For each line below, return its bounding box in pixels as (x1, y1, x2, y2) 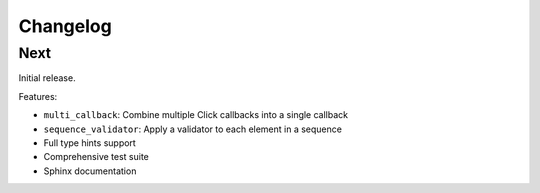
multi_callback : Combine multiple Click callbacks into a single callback (43, 109, 349, 121)
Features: (18, 90, 58, 102)
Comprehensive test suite (43, 151, 150, 163)
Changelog (18, 15, 112, 37)
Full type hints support (43, 136, 137, 149)
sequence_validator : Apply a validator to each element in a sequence (43, 123, 342, 135)
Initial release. (18, 72, 76, 84)
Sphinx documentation (43, 165, 137, 177)
